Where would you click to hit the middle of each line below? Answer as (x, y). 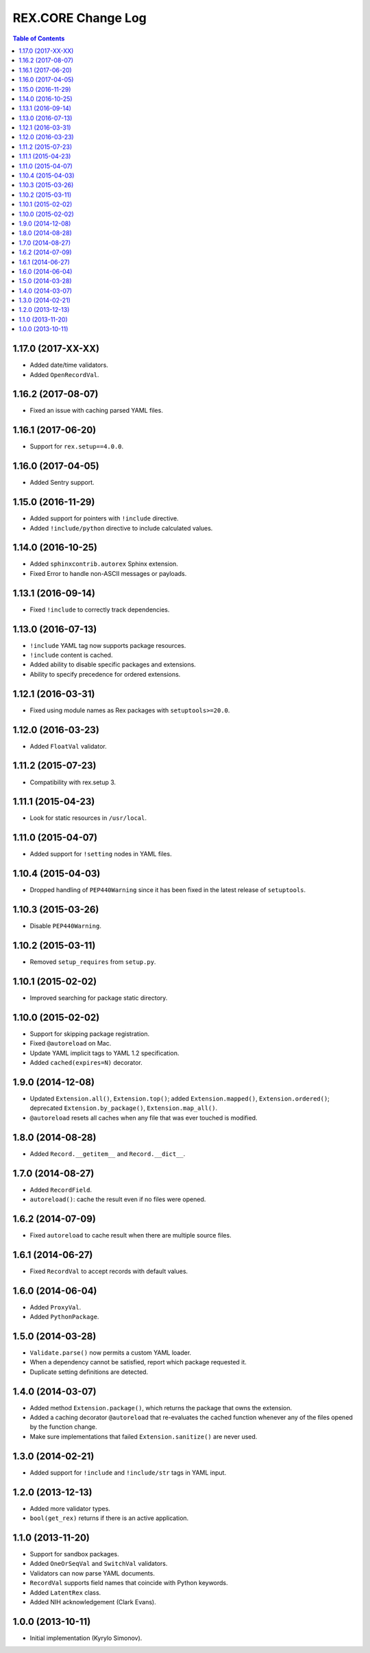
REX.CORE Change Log (80, 18)
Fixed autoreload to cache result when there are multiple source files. (131, 1235)
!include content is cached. (71, 655)
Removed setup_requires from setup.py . (93, 962)
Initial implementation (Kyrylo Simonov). (86, 1638)
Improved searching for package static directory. (99, 998)
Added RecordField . (61, 1190)
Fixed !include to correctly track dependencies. (100, 610)
